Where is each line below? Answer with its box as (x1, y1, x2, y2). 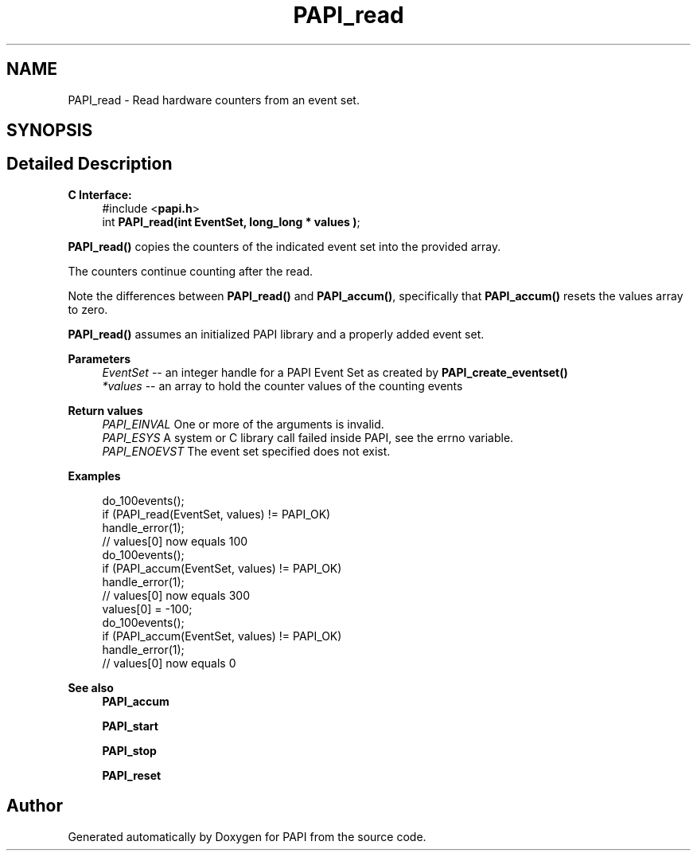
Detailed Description (6, 154, 173, 174)
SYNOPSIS (6, 120, 93, 141)
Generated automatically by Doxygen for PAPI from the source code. (68, 829, 426, 843)
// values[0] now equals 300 (102, 588, 250, 602)
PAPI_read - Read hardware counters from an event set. (68, 92, 360, 107)
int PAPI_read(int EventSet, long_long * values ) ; (102, 214, 360, 229)
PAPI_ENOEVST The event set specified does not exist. (102, 444, 391, 458)
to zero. (68, 302, 108, 316)
